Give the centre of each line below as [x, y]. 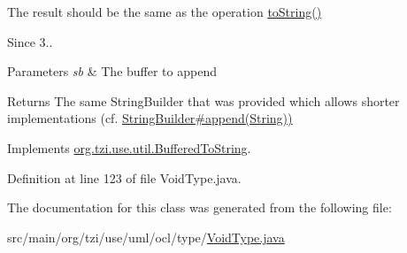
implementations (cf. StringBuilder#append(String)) [150, 118]
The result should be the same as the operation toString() [165, 11]
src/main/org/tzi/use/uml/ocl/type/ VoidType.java [146, 237]
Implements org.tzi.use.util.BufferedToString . [129, 147]
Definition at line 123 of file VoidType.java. [124, 177]
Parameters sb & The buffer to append [112, 71]
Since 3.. [30, 41]
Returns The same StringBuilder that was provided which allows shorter [203, 100]
